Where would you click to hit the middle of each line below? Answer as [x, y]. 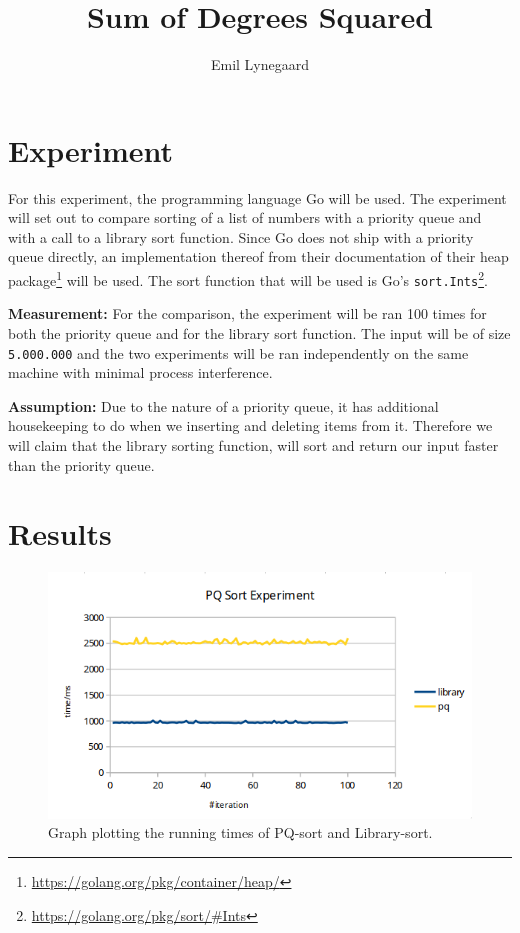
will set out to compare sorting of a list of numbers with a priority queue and [245, 217]
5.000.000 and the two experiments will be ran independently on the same [238, 352]
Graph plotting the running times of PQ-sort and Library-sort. [240, 832]
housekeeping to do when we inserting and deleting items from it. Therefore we [250, 425]
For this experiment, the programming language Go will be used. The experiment [257, 197]
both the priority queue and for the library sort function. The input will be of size [259, 332]
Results [60, 533]
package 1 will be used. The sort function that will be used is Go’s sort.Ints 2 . [248, 278]
